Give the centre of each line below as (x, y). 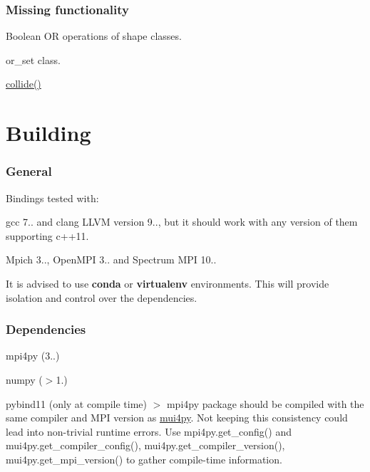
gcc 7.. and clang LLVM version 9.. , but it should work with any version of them (182, 222)
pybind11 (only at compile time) (76, 403)
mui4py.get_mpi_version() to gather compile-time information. (144, 459)
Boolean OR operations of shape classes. (94, 36)
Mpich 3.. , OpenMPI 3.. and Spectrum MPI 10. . (111, 259)
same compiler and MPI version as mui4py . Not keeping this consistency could (177, 418)
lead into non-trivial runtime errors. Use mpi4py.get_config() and (149, 431)
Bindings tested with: (52, 198)
